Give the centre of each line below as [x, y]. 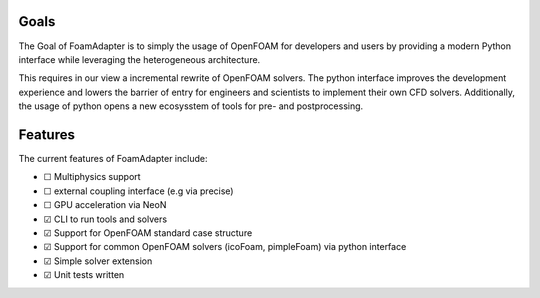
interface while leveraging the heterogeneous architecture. [139, 59]
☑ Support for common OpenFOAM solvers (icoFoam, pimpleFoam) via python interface [225, 247]
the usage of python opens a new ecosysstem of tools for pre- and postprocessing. [191, 106]
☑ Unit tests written [84, 275]
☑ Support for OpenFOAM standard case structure [148, 232]
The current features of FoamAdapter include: [113, 158]
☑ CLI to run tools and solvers [105, 219]
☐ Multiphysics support [92, 177]
